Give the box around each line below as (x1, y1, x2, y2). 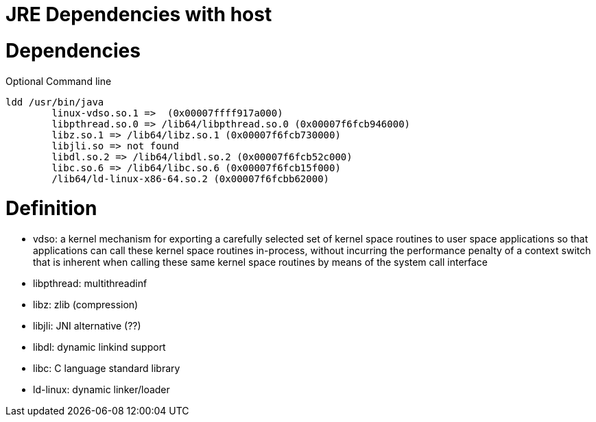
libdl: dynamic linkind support (33, 341, 166, 353)
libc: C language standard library (33, 362, 180, 374)
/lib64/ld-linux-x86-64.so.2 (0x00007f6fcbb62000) (51, 173, 330, 184)
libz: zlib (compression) (33, 299, 139, 310)
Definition (5, 197, 97, 221)
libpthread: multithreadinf (33, 277, 147, 289)
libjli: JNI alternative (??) (33, 320, 141, 332)
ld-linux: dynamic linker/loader (33, 384, 170, 395)
